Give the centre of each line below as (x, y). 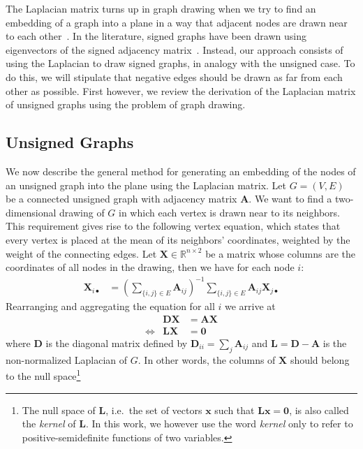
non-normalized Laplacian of (67, 359)
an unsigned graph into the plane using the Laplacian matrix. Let (146, 185)
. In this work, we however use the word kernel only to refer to (219, 424)
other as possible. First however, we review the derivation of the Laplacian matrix (181, 90)
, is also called (319, 410)
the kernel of (49, 424)
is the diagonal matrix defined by (117, 343)
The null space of (59, 410)
